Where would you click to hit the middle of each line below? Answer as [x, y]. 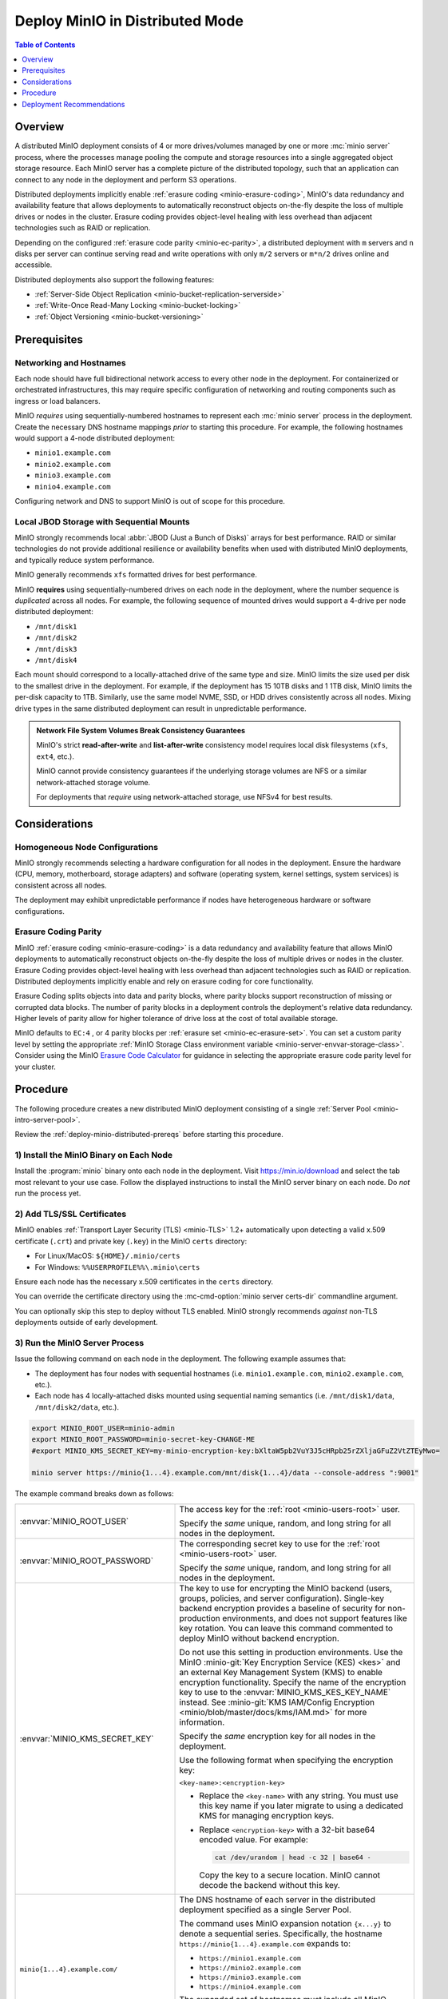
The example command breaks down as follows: [94, 1494]
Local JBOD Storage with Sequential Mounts [103, 521]
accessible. [34, 265]
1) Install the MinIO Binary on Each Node [94, 1155]
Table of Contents [45, 45]
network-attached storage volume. [93, 782]
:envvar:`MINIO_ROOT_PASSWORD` [87, 1561]
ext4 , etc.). [56, 756]
